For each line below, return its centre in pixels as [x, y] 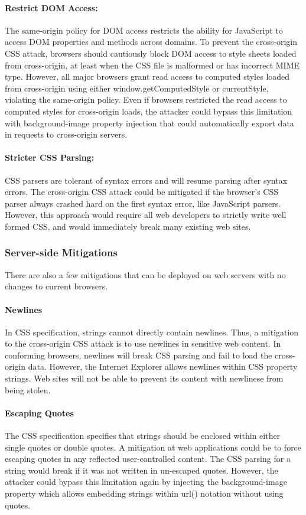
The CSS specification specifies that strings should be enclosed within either [143, 436]
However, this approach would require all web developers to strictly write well [146, 215]
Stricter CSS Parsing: [50, 157]
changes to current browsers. [56, 286]
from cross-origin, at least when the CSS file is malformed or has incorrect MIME [152, 65]
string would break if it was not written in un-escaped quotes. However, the [141, 470]
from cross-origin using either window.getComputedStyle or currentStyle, [137, 88]
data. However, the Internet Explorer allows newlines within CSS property [163, 366]
